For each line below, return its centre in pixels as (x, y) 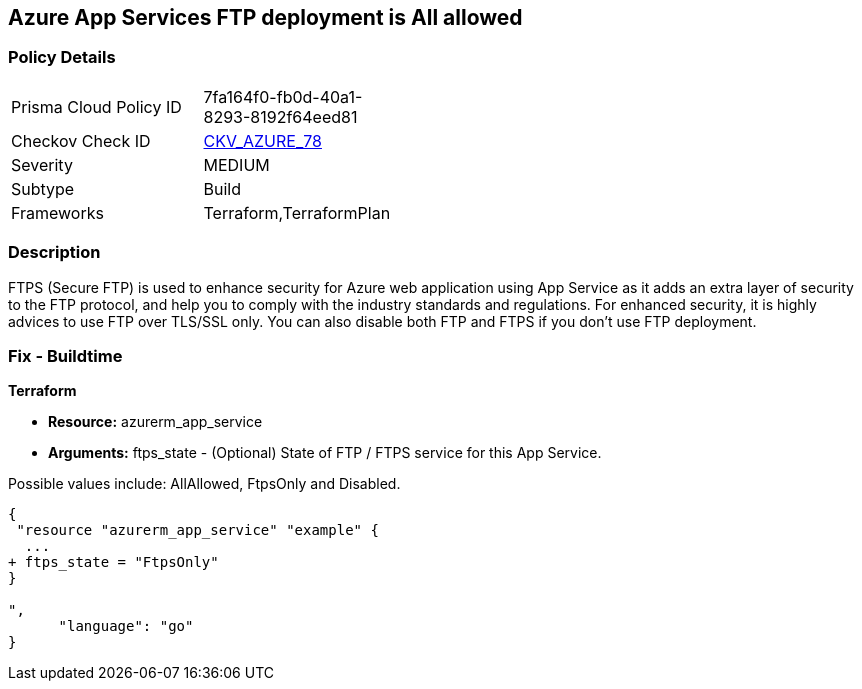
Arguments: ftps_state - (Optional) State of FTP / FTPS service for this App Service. (325, 453)
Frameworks (57, 212)
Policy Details (62, 57)
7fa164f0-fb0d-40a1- (283, 96)
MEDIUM (236, 164)
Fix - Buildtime (65, 355)
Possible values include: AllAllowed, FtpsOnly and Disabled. (204, 484)
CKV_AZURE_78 (262, 140)
